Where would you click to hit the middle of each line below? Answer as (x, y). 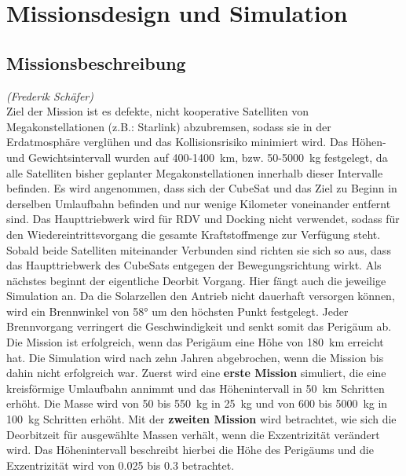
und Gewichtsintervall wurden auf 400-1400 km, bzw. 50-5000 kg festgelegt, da (197, 157)
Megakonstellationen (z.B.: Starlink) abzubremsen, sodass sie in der (169, 126)
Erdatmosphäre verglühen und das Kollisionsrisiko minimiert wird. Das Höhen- (196, 142)
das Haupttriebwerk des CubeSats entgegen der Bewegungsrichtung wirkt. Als (194, 265)
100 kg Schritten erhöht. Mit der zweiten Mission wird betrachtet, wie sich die (201, 419)
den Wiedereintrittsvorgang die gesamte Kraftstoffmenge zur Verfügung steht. (194, 234)
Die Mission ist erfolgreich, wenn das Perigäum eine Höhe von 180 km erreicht (195, 342)
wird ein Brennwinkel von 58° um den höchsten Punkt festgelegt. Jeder (177, 311)
